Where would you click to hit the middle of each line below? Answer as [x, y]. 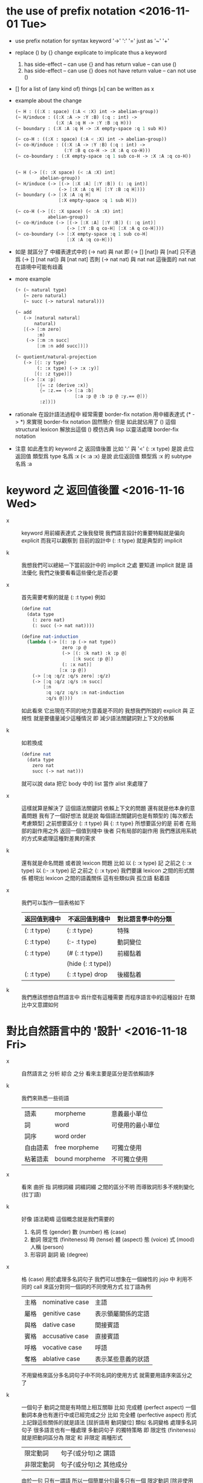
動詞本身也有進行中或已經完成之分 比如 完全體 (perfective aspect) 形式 [109, 1415]
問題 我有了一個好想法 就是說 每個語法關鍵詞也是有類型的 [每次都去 [110, 815]
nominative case [66, 1302]
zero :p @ [74, 648]
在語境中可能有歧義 [39, 267]
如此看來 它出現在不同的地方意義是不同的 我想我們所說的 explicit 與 [105, 711]
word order [70, 1136]
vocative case [63, 1348]
